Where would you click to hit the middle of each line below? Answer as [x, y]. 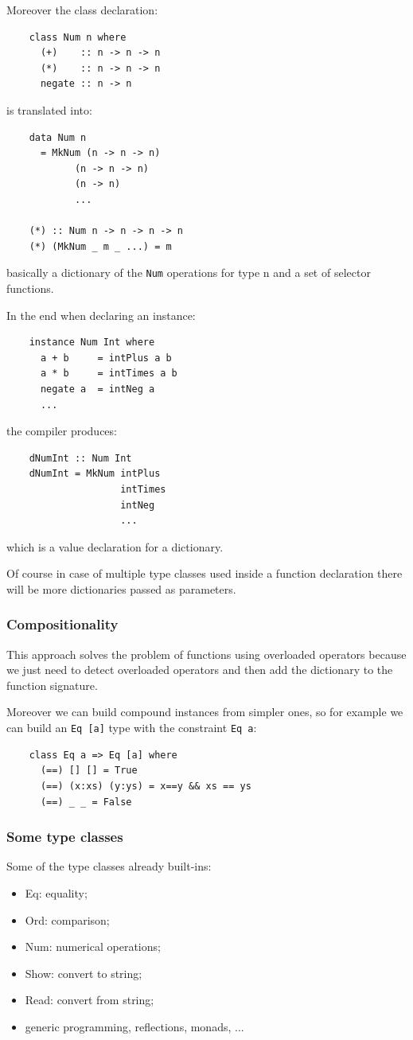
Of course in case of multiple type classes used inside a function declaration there [205, 573]
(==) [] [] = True [89, 771]
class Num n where [78, 37]
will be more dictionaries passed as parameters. [121, 588]
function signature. [52, 685]
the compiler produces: [62, 431]
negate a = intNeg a [97, 389]
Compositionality [62, 624]
